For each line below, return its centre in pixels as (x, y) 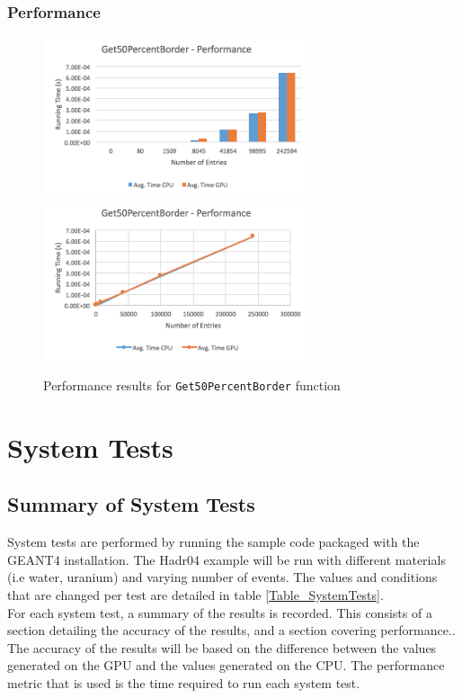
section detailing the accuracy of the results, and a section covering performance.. (231, 630)
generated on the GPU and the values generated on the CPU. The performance (226, 665)
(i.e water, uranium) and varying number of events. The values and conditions (222, 577)
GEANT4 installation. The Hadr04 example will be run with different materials (227, 559)
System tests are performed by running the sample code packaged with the (213, 542)
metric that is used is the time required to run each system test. (184, 682)
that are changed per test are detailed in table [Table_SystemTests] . (195, 594)
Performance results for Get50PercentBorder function (192, 385)
